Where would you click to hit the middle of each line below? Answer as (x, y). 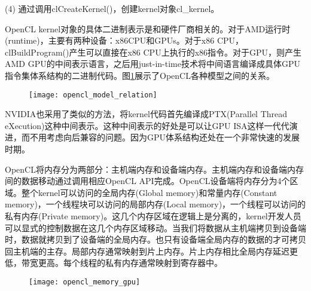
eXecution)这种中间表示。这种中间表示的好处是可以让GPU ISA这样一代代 (147, 125)
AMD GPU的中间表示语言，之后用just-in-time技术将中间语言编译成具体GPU (153, 64)
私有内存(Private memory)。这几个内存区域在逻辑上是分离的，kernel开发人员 (153, 215)
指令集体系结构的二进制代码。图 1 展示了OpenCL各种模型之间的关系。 (140, 75)
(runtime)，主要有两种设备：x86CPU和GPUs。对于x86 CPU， (124, 40)
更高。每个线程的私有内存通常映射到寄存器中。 (130, 263)
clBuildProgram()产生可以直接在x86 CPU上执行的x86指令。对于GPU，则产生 (153, 52)
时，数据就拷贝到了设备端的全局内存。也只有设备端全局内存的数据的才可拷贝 (155, 239)
